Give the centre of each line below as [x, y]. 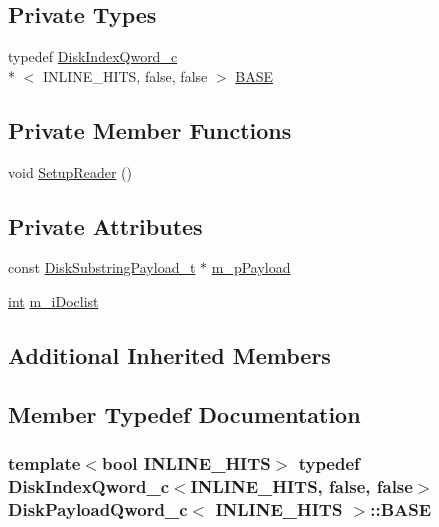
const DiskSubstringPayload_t [102, 267]
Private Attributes [105, 225]
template [44, 463]
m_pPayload [251, 267]
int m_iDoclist [53, 300]
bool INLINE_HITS [186, 463]
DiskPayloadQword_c [98, 508]
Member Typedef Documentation [184, 413]
